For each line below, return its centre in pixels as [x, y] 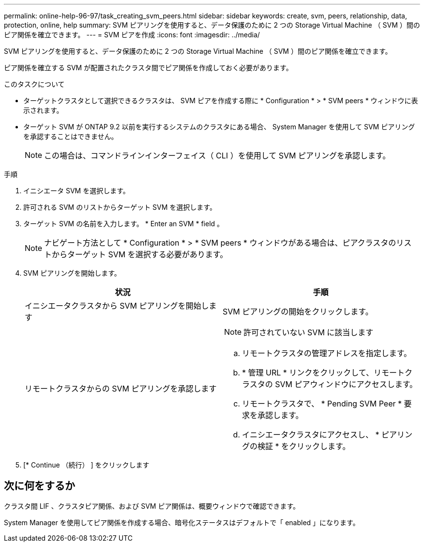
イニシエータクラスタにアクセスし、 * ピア [319, 435]
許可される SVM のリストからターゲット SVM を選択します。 [120, 207]
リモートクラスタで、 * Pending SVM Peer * [322, 404]
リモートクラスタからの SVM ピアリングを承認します [121, 389]
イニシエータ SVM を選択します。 [76, 191]
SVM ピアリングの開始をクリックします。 [298, 312]
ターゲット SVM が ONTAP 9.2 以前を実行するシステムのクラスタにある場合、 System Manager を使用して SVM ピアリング [219, 127]
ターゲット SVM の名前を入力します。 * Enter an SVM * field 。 [124, 224]
